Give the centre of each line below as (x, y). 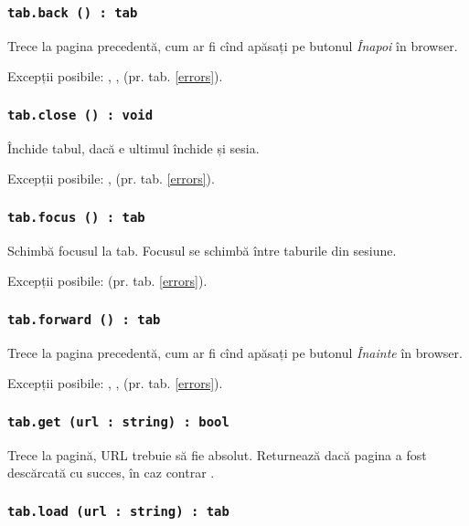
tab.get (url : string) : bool (118, 421)
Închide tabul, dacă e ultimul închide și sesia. (133, 147)
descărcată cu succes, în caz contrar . (111, 473)
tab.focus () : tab (76, 217)
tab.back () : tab (73, 12)
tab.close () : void (80, 115)
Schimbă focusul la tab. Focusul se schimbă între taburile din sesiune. (202, 250)
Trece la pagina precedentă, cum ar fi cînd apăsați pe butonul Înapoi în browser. (233, 45)
